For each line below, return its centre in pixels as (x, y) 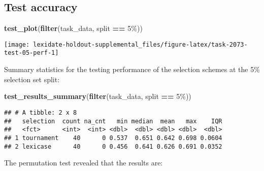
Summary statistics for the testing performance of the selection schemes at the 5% (132, 69)
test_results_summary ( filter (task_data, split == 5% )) (98, 96)
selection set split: (32, 79)
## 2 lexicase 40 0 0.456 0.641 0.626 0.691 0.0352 (113, 146)
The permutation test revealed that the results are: (84, 163)
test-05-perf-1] (31, 53)
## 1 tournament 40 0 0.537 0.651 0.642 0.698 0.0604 (113, 138)
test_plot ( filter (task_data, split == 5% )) (73, 28)
